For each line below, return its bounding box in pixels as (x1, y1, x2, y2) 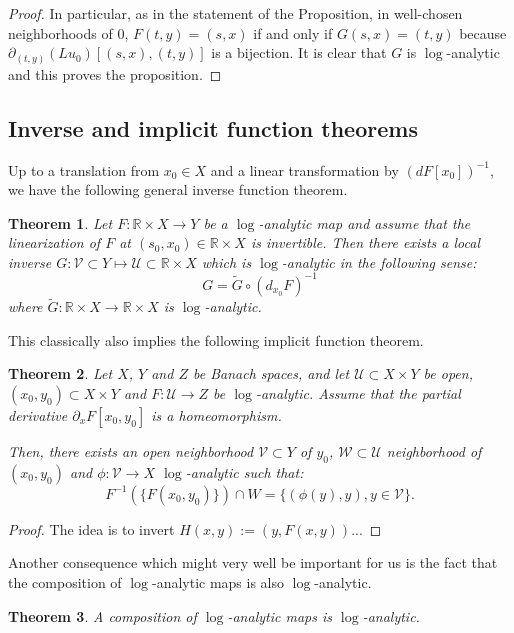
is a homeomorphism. (151, 404, 282, 425)
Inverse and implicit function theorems (8, 112, 418, 143)
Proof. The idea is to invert (8, 518, 175, 539)
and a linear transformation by (210, 159, 399, 180)
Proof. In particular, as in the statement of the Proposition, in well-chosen (8, 3, 463, 23)
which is (201, 251, 252, 272)
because (459, 22, 507, 43)
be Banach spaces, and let (192, 363, 350, 384)
